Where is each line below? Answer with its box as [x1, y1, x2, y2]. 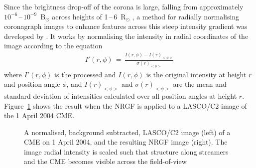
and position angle [4, 79, 60, 89]
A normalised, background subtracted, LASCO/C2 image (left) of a [24, 127, 231, 137]
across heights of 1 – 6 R [52, 11, 126, 21]
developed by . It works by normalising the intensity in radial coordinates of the [4, 30, 249, 41]
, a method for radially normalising [132, 11, 240, 21]
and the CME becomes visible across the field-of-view [24, 156, 187, 167]
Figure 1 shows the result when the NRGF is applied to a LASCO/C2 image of [4, 100, 247, 111]
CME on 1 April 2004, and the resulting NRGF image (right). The [24, 137, 228, 147]
